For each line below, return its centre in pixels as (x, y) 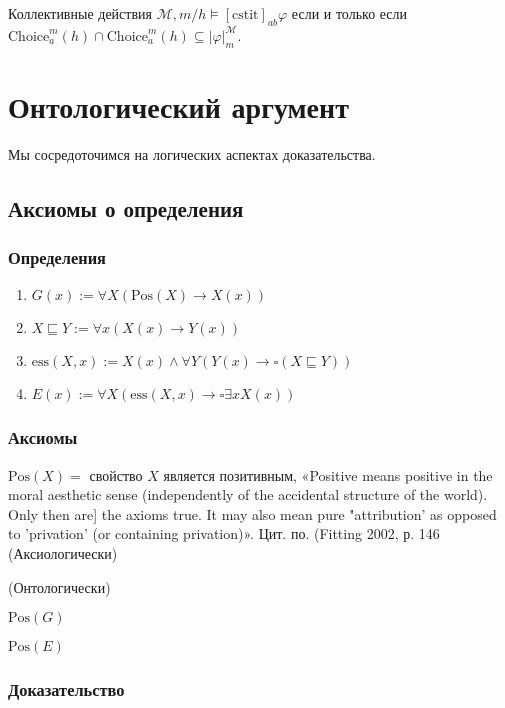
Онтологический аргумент (178, 105)
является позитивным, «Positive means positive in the (328, 474)
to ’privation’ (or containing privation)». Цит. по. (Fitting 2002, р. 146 (224, 533)
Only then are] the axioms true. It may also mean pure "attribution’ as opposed (252, 513)
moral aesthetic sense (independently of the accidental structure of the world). (248, 494)
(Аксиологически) (63, 552)
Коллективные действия (80, 13)
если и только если (349, 13)
